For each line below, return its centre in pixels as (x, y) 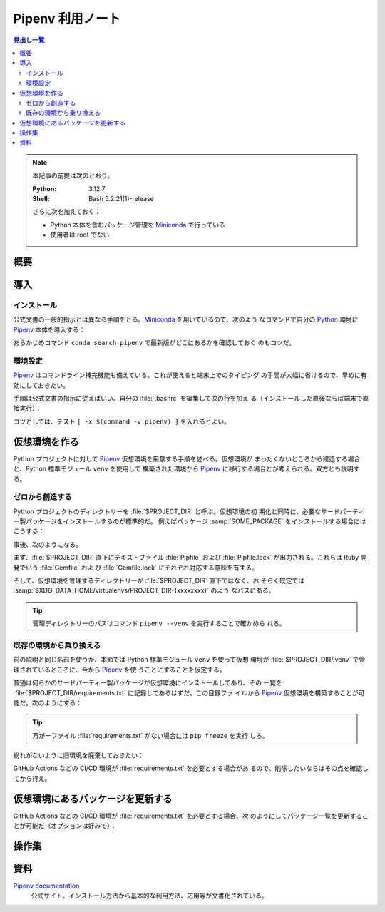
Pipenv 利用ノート (67, 19)
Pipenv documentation (46, 886)
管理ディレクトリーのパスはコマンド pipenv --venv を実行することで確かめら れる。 (159, 623)
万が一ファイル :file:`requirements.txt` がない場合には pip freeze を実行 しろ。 (150, 735)
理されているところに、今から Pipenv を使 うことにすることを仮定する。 (119, 670)
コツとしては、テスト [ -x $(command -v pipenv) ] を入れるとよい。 (122, 421)
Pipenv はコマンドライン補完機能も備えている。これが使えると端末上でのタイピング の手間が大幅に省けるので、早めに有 (190, 375)
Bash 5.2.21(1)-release (122, 199)
